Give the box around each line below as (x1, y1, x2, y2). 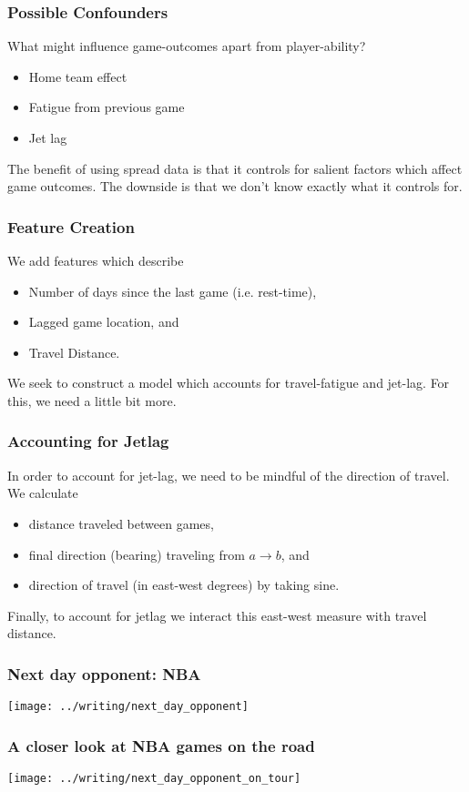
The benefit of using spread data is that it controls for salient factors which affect (7, 158, 463, 178)
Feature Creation (7, 215, 135, 238)
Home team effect (28, 66, 127, 86)
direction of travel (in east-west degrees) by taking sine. (28, 575, 340, 594)
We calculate (7, 483, 78, 503)
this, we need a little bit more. (7, 391, 177, 410)
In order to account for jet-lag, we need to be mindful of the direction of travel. (7, 465, 450, 484)
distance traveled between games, (28, 513, 214, 533)
